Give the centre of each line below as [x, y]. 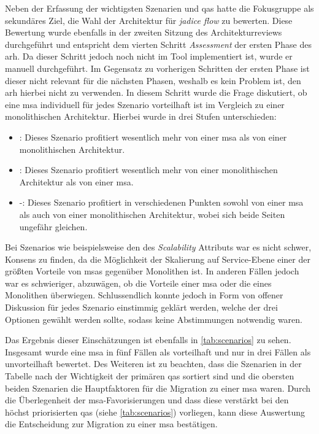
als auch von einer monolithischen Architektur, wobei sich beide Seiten [152, 214]
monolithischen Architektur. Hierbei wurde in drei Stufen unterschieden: [141, 116]
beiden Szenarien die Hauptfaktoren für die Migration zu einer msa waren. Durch [158, 388]
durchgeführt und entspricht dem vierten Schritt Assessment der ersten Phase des [158, 44]
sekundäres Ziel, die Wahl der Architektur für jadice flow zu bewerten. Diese [149, 20]
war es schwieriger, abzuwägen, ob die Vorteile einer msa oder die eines [138, 283]
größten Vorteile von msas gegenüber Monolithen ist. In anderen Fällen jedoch [152, 271]
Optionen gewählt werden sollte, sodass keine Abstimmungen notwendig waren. [154, 319]
